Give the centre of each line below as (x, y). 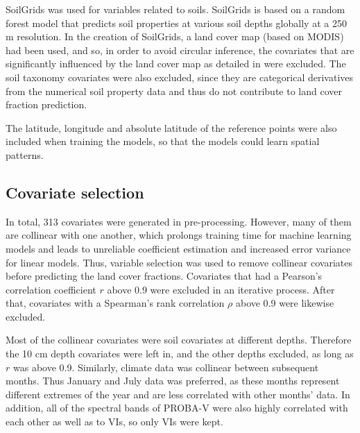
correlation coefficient (51, 289)
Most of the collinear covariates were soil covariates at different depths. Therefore (179, 340)
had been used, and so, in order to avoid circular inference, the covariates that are (180, 50)
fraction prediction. (46, 104)
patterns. (25, 154)
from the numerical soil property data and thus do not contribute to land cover (174, 91)
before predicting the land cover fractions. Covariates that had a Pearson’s (164, 276)
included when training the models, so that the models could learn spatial (163, 141)
